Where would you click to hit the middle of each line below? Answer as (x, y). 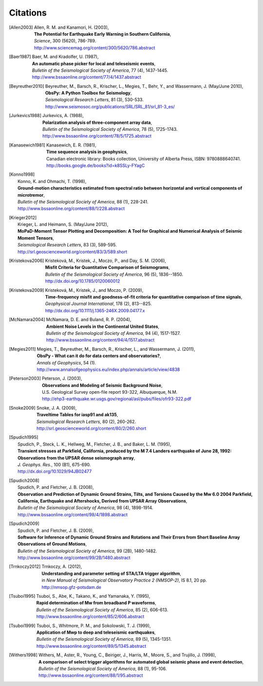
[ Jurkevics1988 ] (25, 116)
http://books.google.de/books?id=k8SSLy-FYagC (96, 165)
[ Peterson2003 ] (25, 379)
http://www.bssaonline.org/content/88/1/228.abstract (71, 209)
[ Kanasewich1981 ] (27, 145)
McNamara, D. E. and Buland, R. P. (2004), (89, 320)
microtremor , (31, 195)
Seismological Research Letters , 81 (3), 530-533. (94, 100)
